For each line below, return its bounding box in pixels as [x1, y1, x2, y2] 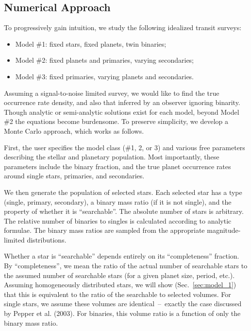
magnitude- [207, 225, 241, 235]
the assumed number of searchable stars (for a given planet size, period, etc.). [4, 270, 235, 280]
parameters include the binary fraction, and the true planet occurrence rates [4, 161, 231, 171]
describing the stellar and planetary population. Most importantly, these [4, 152, 219, 162]
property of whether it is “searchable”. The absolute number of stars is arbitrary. [4, 206, 244, 216]
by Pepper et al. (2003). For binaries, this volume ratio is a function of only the [4, 308, 241, 318]
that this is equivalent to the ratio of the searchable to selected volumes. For [4, 289, 231, 299]
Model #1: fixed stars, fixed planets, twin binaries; [15, 38, 167, 49]
